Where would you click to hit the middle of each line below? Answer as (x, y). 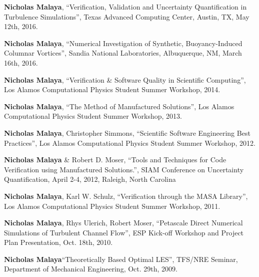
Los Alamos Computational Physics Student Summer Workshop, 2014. (112, 89)
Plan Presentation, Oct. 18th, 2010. (58, 242)
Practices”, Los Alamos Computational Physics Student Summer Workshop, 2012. (130, 143)
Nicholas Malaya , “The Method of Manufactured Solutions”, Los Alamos (119, 106)
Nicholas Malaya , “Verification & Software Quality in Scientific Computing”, (125, 79)
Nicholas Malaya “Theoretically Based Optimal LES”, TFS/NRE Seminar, (121, 259)
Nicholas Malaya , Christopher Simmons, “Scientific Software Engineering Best (127, 132)
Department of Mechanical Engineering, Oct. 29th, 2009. (91, 269)
